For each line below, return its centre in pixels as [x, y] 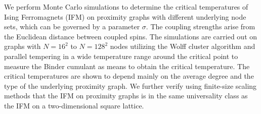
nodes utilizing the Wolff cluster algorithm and [183, 46]
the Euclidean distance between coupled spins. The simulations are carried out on [131, 36]
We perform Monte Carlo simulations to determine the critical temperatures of [126, 7]
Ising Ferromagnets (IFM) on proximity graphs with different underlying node [125, 16]
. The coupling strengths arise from [201, 26]
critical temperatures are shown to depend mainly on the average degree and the [129, 76]
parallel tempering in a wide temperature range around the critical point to [121, 56]
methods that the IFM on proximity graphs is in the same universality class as [126, 96]
